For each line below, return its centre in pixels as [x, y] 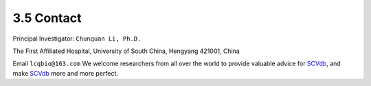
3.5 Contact [47, 18]
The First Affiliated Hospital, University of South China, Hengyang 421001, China [126, 51]
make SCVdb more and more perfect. [65, 73]
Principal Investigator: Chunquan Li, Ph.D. [77, 39]
